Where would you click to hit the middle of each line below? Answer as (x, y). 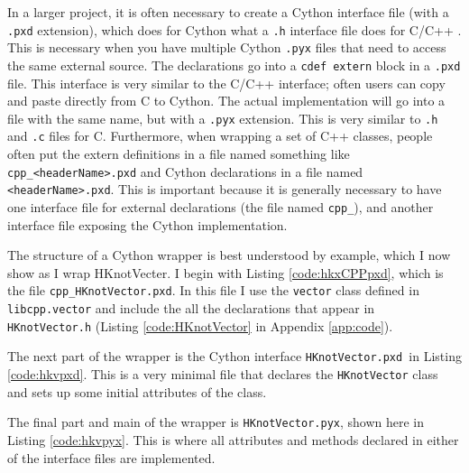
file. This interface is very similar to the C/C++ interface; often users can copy (226, 83)
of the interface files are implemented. (111, 457)
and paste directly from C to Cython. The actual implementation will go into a (226, 101)
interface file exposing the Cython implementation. (147, 224)
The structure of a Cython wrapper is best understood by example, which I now (229, 255)
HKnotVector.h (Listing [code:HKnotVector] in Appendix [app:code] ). (200, 325)
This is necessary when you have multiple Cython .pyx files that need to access (227, 47)
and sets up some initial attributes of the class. (137, 391)
